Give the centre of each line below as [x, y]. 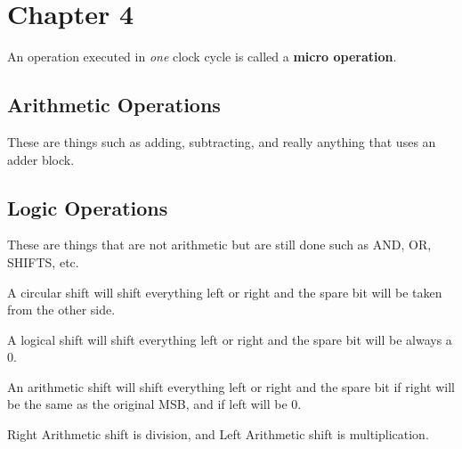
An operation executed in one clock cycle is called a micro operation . [202, 57]
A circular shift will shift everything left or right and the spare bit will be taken [225, 292]
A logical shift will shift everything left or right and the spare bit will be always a [230, 339]
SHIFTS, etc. [43, 261]
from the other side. [61, 310]
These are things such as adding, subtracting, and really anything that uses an [222, 141]
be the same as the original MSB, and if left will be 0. [154, 404]
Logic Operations [88, 207]
